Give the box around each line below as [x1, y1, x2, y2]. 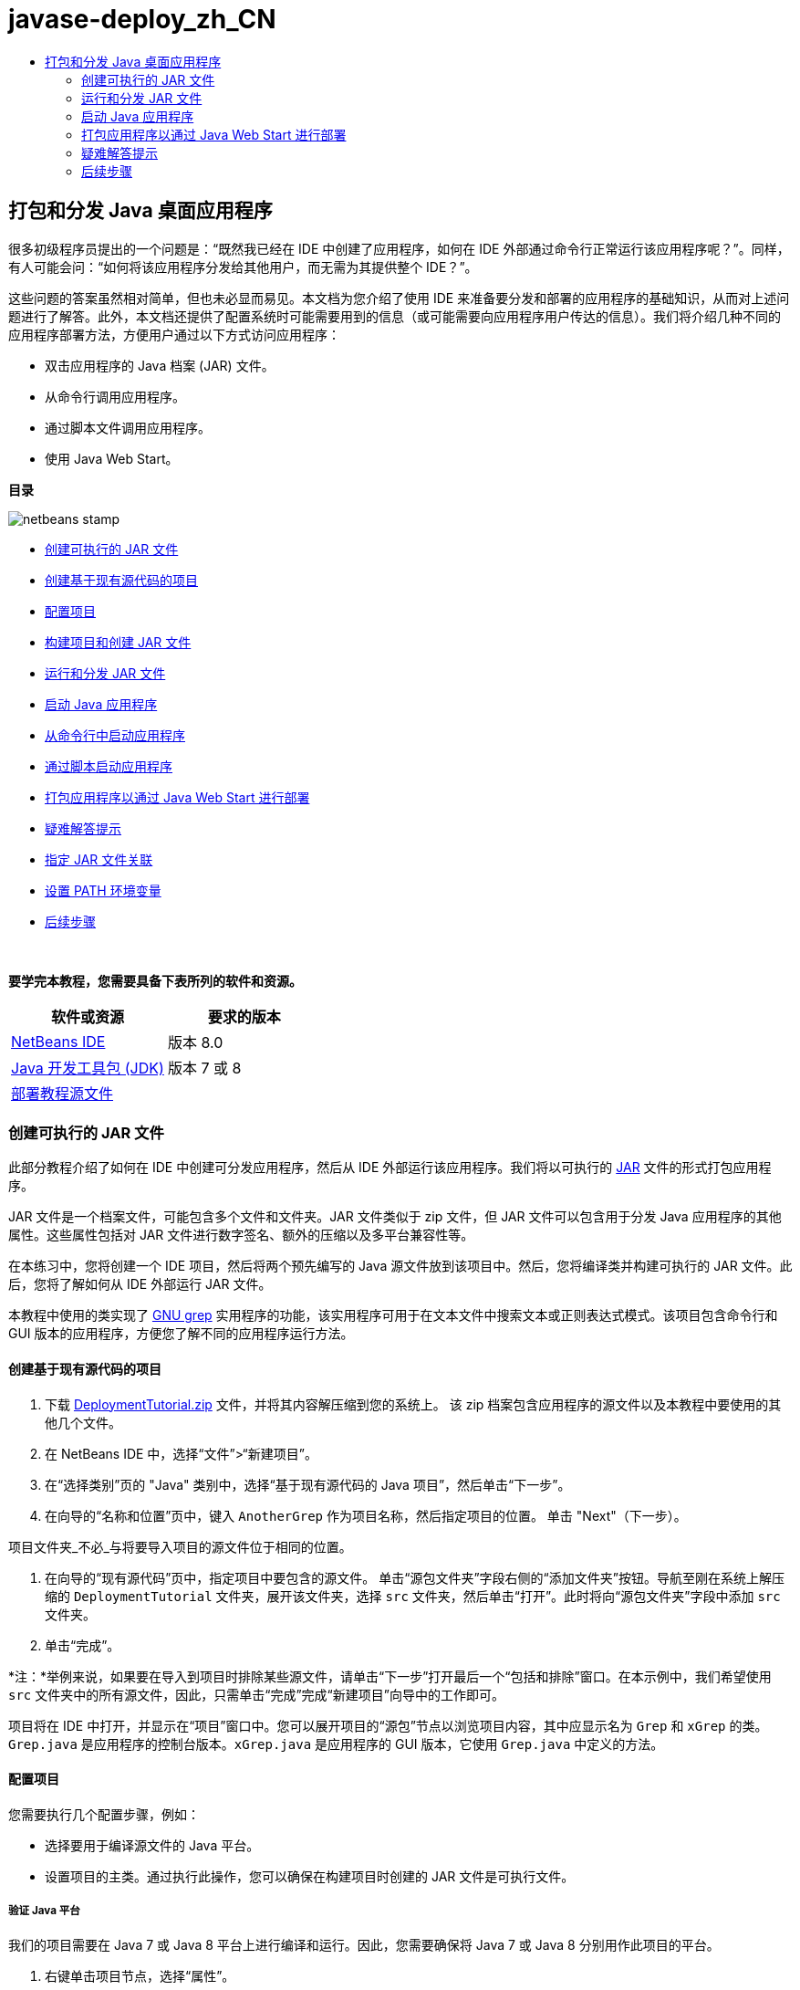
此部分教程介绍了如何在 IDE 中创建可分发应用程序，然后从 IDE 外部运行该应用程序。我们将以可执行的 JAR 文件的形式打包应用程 [8, 1159, 772, 1176]
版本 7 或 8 [167, 1058, 242, 1077]
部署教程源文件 [11, 1084, 114, 1103]
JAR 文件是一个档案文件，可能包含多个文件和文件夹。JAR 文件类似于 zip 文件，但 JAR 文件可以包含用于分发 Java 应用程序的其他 [8, 1209, 782, 1225]
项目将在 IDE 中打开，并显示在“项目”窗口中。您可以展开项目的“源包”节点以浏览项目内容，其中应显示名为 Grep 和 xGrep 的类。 [8, 1717, 768, 1733]
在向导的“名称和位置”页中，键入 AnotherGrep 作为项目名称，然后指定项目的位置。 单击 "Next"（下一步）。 [45, 1507, 687, 1524]
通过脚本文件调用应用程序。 [45, 419, 211, 435]
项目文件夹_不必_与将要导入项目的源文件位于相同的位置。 [8, 1538, 352, 1555]
